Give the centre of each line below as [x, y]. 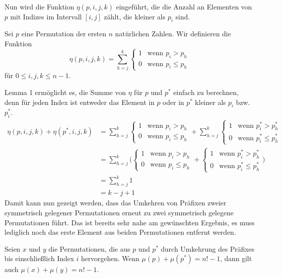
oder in [173, 102]
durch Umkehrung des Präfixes [208, 248]
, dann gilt [236, 258]
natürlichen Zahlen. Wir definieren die [173, 34]
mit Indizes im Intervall [46, 16]
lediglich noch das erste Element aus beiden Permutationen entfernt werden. [120, 232]
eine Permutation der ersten [64, 34]
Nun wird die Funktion [39, 6]
